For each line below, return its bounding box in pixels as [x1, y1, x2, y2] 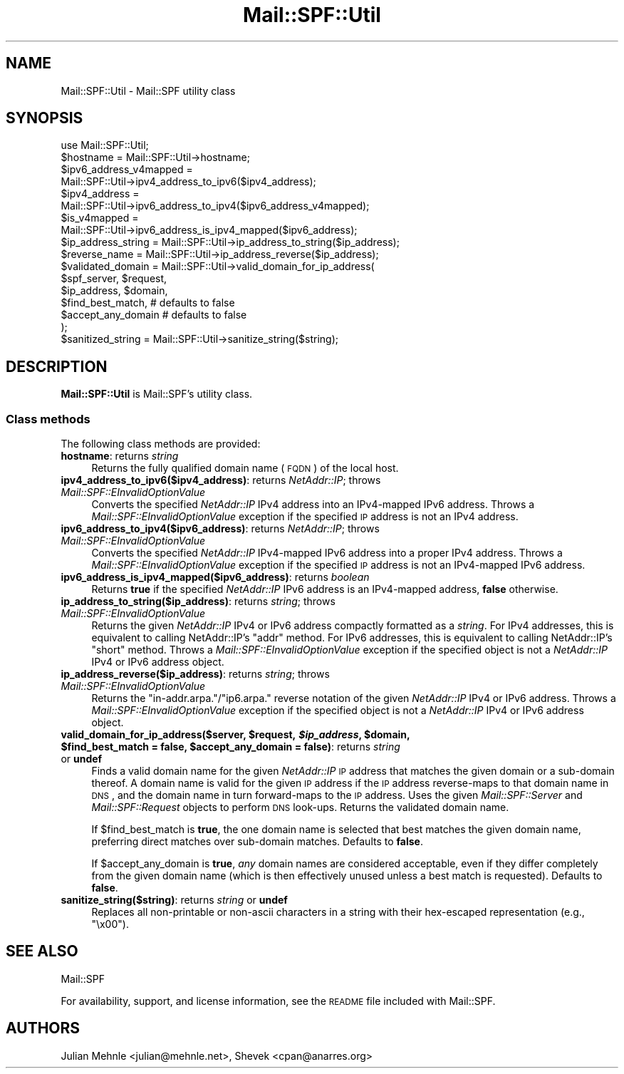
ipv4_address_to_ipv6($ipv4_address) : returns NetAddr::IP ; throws [61, 474, 381, 487]
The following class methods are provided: [61, 438, 261, 450]
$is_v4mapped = [61, 212, 139, 224]
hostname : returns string [61, 450, 179, 463]
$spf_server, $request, [61, 272, 167, 285]
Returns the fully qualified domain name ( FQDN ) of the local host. [91, 462, 399, 475]
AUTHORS [6, 1019, 80, 1038]
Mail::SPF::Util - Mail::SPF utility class [61, 84, 236, 97]
